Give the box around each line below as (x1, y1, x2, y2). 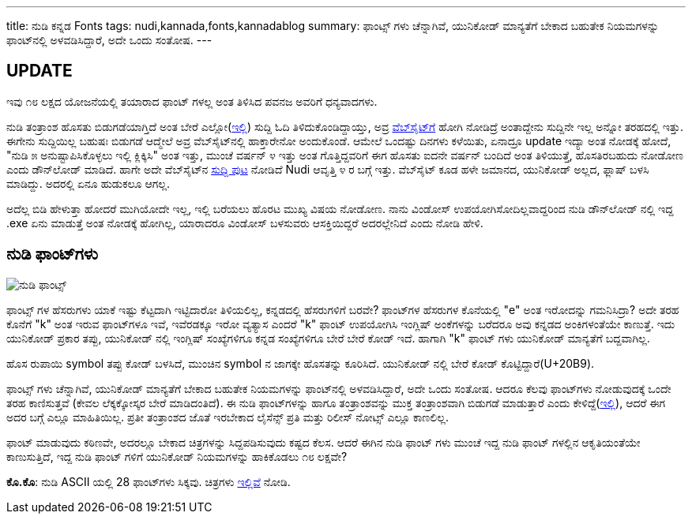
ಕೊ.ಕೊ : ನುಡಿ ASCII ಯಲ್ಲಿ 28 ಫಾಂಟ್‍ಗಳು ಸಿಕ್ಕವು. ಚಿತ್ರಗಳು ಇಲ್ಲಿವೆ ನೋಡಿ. (6, 474, 291, 488)
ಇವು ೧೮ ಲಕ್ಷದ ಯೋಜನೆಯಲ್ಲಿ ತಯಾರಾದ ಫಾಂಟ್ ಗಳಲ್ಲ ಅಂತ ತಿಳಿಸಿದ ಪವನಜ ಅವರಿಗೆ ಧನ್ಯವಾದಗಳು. (6, 94, 378, 108)
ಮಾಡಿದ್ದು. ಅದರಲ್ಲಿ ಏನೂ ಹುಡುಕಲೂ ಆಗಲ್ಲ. (6, 176, 171, 190)
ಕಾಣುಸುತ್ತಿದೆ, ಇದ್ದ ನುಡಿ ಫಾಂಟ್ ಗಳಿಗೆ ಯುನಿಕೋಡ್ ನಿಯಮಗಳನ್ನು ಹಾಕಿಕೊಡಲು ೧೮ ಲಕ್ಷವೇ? (6, 449, 348, 463)
